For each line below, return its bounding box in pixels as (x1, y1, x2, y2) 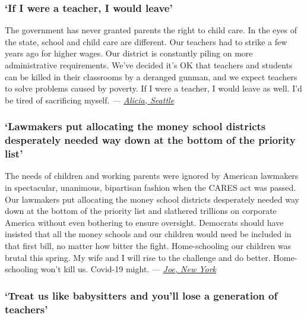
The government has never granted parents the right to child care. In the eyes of (5, 24, 297, 36)
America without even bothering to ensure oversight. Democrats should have (5, 216, 284, 228)
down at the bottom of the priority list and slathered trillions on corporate (5, 204, 277, 217)
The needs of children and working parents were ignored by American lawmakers (5, 169, 299, 182)
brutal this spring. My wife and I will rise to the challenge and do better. (5, 251, 271, 263)
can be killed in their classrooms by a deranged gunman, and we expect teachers (5, 70, 297, 83)
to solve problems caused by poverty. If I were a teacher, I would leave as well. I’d (5, 82, 302, 95)
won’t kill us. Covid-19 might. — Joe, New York (40, 263, 217, 275)
